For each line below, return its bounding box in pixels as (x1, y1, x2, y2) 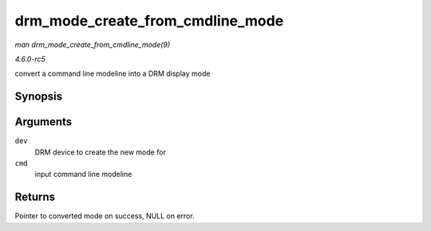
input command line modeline (34, 170, 132, 179)
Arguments (14, 115, 73, 129)
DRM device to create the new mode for (34, 147, 167, 157)
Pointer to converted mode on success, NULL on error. (14, 211, 195, 221)
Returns (14, 190, 56, 204)
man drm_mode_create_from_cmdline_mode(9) (14, 40, 171, 49)
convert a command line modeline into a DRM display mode (14, 69, 211, 79)
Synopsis (14, 90, 63, 104)
